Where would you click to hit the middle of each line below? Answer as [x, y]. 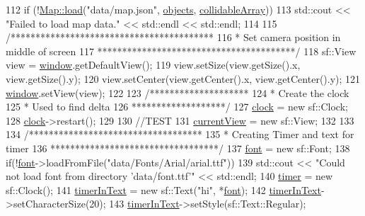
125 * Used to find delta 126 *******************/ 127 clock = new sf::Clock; [177, 107]
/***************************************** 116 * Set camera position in [173, 37]
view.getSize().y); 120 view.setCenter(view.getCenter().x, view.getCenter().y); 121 [183, 78]
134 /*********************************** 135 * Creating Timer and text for [180, 134]
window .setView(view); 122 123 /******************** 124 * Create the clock [178, 92]
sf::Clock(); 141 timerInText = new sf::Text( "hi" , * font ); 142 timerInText [163, 189]
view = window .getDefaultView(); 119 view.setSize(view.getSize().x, [153, 65]
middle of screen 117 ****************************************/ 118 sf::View [181, 51]
